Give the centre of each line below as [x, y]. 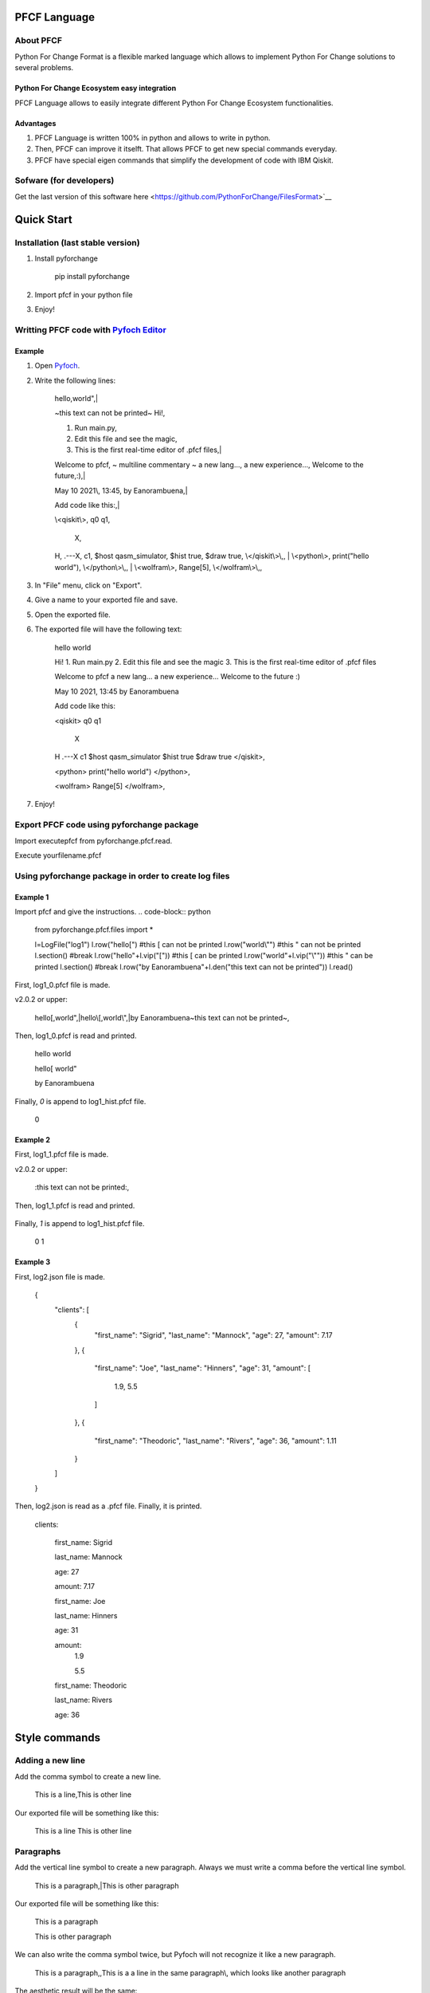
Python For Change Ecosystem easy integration [96, 88]
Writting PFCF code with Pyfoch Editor [90, 329]
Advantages [35, 123]
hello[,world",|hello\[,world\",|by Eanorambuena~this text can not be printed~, [162, 1017]
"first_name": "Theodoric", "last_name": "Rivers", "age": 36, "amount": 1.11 [216, 1441]
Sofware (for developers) [64, 181]
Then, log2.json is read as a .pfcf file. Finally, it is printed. [108, 1506]
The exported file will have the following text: [108, 629]
